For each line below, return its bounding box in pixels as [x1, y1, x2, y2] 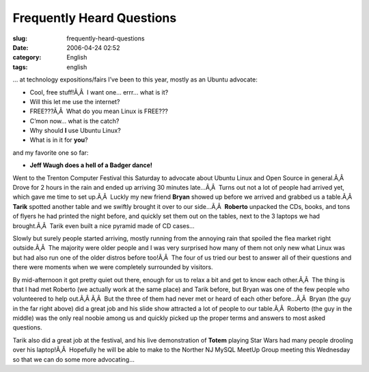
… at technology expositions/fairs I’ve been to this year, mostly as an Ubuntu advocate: [12, 75, 258, 84]
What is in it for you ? [29, 136, 88, 144]
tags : [12, 62, 28, 71]
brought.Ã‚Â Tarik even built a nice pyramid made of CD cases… [12, 221, 195, 230]
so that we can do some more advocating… [12, 355, 135, 363]
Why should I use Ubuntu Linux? [29, 127, 121, 135]
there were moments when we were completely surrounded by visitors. [12, 263, 213, 271]
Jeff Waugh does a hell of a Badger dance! [29, 161, 153, 169]
